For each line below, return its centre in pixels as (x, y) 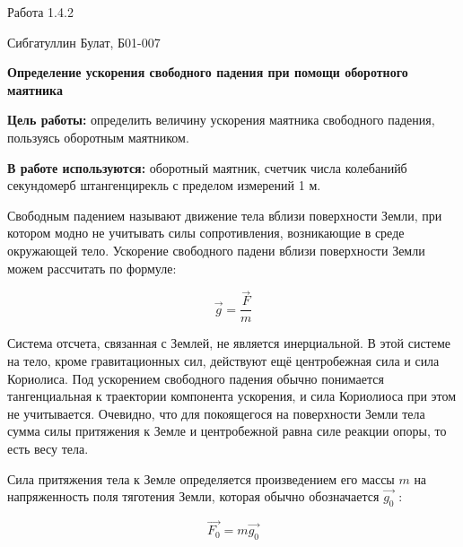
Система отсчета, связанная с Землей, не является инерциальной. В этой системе (229, 343)
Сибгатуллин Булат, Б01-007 (84, 42)
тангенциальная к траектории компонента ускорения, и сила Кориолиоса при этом (232, 396)
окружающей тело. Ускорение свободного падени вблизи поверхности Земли (216, 250)
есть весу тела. (48, 448)
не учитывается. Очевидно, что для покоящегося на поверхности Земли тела (216, 413)
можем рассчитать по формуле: (92, 268)
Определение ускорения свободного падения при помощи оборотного (208, 72)
